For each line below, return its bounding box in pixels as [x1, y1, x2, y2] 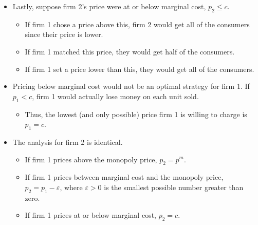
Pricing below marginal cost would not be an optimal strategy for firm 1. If [12, 81, 250, 91]
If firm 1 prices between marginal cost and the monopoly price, [25, 172, 224, 182]
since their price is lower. [25, 29, 103, 40]
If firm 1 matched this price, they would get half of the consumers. [25, 46, 235, 57]
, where [60, 181, 83, 192]
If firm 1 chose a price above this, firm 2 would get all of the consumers [25, 18, 250, 29]
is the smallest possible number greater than [104, 181, 244, 192]
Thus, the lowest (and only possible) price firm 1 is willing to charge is [25, 108, 247, 119]
